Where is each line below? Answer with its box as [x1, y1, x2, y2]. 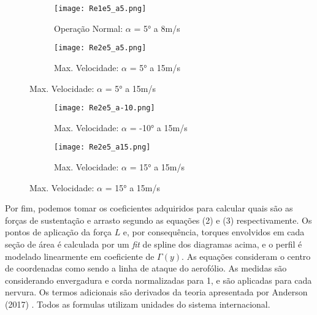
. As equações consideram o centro [181, 249, 311, 262]
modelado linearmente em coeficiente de [5, 249, 155, 262]
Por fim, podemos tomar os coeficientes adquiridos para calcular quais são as [5, 202, 293, 214]
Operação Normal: [54, 21, 123, 34]
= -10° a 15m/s [129, 121, 188, 134]
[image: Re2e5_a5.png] [54, 44, 147, 53]
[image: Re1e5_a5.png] [54, 4, 147, 13]
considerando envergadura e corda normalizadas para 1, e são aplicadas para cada [5, 273, 312, 286]
